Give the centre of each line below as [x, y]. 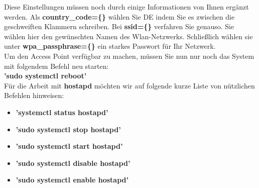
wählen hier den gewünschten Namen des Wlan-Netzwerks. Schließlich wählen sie [128, 36]
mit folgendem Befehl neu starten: [56, 66]
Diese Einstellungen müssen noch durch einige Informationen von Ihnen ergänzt [126, 7]
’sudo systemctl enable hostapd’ [72, 180]
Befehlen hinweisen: [34, 95]
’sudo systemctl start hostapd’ [69, 146]
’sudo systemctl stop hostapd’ [68, 129]
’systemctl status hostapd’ [62, 112]
